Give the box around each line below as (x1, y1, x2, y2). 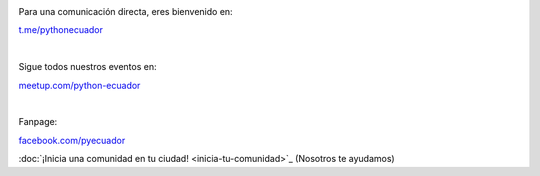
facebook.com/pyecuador (18, 134, 126, 146)
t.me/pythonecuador (18, 24, 104, 36)
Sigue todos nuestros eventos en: (18, 61, 157, 73)
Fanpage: (18, 116, 58, 128)
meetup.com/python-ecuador (18, 79, 141, 91)
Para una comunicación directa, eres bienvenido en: (18, 6, 234, 17)
